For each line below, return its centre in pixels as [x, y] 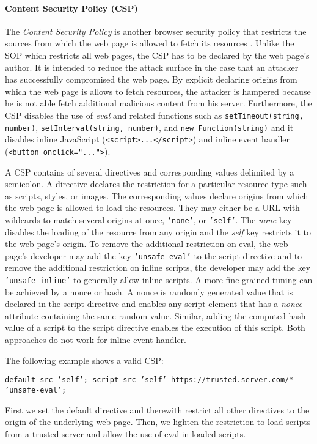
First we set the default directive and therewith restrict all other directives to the [157, 409]
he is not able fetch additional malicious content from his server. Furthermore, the [158, 103]
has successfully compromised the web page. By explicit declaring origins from [151, 79]
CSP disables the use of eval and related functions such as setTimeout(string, [154, 115]
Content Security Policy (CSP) [71, 8]
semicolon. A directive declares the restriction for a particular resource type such [156, 184]
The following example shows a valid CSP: [84, 360]
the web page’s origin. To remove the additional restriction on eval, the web [147, 244]
